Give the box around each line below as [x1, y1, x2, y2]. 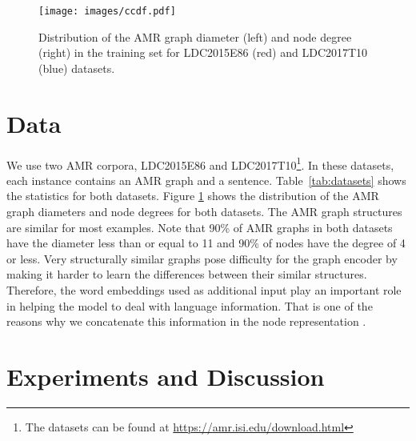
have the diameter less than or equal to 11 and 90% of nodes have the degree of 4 [6, 235, 406, 251]
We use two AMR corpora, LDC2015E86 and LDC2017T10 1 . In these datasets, [6, 154, 394, 173]
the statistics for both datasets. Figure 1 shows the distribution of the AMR [6, 187, 379, 204]
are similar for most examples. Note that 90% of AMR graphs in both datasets [6, 218, 393, 235]
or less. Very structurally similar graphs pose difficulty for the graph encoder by [6, 250, 398, 267]
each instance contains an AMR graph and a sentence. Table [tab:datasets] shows [6, 171, 406, 188]
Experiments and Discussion [6, 359, 325, 392]
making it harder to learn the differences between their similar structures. [6, 266, 367, 283]
